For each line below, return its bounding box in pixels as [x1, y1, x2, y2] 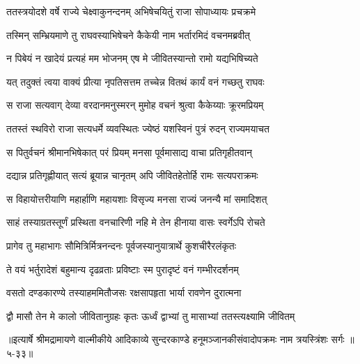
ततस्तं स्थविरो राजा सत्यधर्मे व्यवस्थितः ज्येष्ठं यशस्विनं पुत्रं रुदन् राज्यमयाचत [6, 121, 269, 135]
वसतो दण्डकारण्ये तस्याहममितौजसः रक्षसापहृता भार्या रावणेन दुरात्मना [6, 285, 242, 300]
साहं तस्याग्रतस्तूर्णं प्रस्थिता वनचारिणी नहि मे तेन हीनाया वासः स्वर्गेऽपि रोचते [6, 215, 265, 229]
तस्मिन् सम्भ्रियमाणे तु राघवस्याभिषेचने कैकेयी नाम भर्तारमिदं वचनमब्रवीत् [6, 27, 250, 42]
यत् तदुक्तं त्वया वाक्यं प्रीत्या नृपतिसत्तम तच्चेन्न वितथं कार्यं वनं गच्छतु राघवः [6, 74, 265, 89]
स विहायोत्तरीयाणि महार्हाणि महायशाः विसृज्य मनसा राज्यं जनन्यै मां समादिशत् [6, 191, 267, 206]
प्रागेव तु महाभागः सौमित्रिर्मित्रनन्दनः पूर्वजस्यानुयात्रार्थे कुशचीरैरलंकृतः [6, 238, 237, 252]
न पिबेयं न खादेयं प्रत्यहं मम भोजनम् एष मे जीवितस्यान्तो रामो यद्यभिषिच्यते [6, 51, 258, 66]
